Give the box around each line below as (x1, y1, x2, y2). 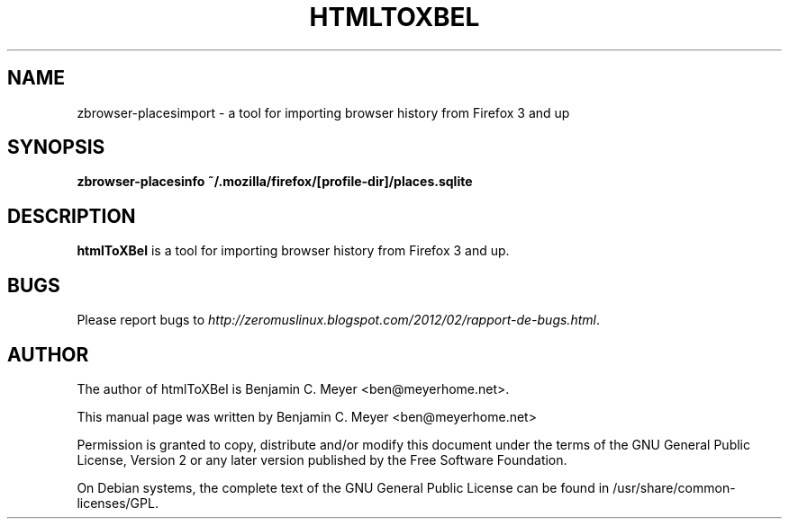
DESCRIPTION (7, 204, 136, 227)
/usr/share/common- (612, 479, 736, 495)
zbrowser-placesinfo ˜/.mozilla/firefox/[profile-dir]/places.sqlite (77, 174, 473, 190)
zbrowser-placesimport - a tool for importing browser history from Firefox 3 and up (77, 104, 570, 120)
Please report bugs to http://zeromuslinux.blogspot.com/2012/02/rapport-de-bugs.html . (77, 312, 600, 328)
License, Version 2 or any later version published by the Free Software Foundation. (77, 451, 567, 468)
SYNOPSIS (7, 136, 105, 159)
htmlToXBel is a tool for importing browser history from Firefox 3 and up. (77, 243, 510, 259)
